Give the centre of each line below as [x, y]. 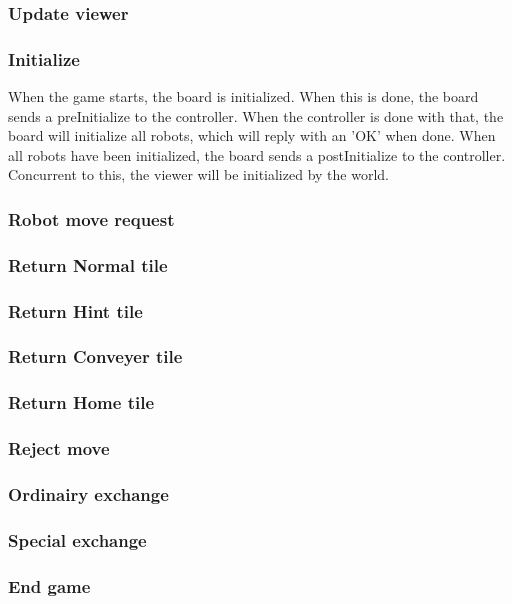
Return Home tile [81, 402]
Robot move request [91, 218]
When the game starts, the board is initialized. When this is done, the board [243, 96]
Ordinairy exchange [88, 494]
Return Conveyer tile [95, 356]
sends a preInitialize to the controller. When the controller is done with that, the [256, 115]
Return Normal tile [88, 264]
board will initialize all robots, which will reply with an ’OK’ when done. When [252, 135]
